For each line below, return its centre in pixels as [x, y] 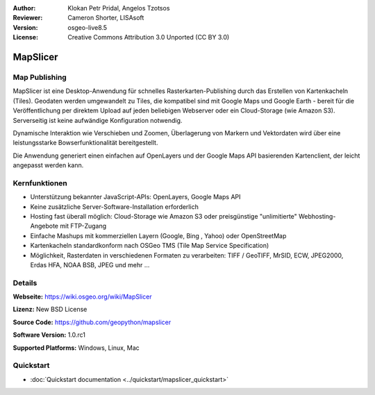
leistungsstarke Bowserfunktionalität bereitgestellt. [85, 143]
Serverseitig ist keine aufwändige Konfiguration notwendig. [98, 120]
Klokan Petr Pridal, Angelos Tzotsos [119, 8]
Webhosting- [317, 216]
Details [25, 283]
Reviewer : [28, 18]
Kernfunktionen [40, 183]
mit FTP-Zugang [83, 226]
